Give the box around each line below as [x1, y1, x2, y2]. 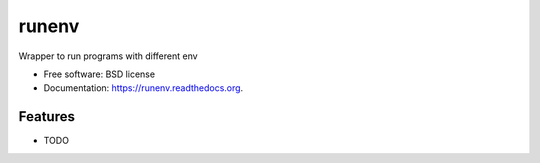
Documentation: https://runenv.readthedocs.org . [43, 82, 244, 94]
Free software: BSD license [43, 68, 155, 80]
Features [18, 108, 75, 125]
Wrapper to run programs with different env [18, 50, 199, 62]
